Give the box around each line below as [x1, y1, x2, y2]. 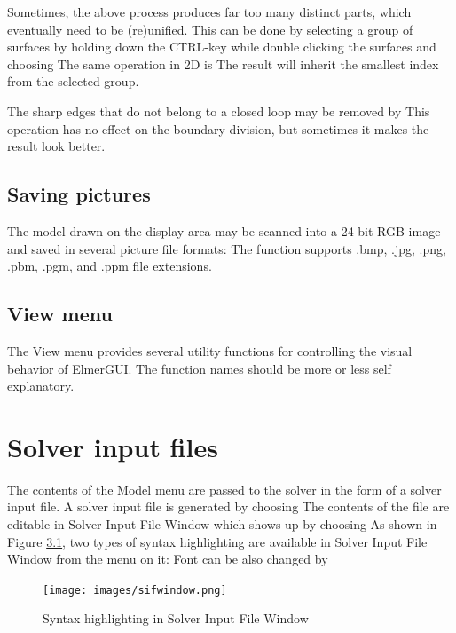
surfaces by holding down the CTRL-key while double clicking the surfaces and [7, 37, 436, 56]
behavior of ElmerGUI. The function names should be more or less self [7, 359, 391, 377]
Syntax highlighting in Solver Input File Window [43, 609, 309, 628]
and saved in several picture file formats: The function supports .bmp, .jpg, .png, [7, 239, 446, 257]
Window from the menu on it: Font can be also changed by [7, 550, 328, 568]
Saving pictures [7, 180, 151, 208]
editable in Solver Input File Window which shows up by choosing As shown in [7, 515, 437, 534]
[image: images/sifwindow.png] [43, 583, 227, 597]
